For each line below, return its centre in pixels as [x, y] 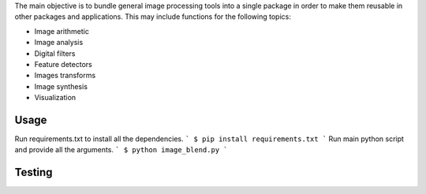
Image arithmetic [62, 31]
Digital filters [55, 53]
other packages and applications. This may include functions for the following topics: [153, 17]
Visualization [55, 98]
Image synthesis [61, 86]
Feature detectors [63, 64]
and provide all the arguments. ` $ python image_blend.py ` [121, 150]
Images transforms [65, 76]
